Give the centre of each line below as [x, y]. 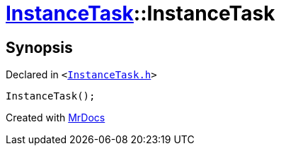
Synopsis [39, 47]
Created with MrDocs [56, 118]
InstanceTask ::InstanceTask [140, 13]
